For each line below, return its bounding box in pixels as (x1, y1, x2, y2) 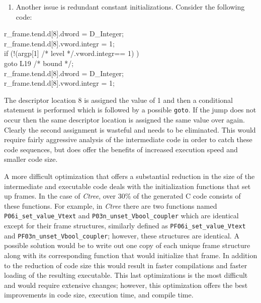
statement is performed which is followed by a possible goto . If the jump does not (4, 104, 256, 115)
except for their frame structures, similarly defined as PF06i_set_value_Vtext (4, 220, 246, 230)
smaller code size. (4, 154, 58, 164)
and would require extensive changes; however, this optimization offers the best (4, 279, 248, 290)
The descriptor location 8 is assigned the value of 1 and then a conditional (4, 94, 233, 105)
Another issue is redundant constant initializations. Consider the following (16, 2, 245, 12)
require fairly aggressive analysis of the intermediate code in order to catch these (4, 134, 252, 145)
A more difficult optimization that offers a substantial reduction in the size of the (4, 170, 255, 181)
